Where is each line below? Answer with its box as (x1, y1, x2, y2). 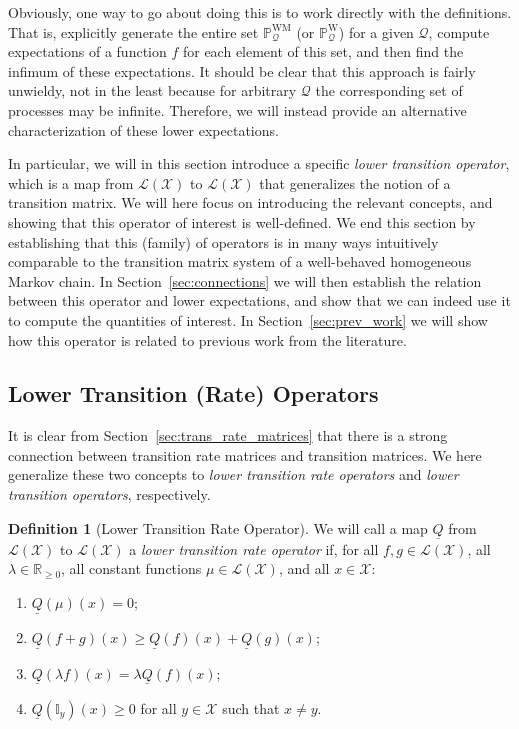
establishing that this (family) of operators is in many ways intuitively (8, 231, 439, 252)
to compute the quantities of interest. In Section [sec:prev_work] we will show (8, 309, 488, 330)
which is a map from (8, 172, 134, 193)
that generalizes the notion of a (259, 172, 451, 193)
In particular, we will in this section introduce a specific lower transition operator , (8, 153, 510, 174)
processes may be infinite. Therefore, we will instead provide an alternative (8, 99, 467, 120)
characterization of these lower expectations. (8, 119, 279, 140)
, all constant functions (61, 558, 202, 579)
